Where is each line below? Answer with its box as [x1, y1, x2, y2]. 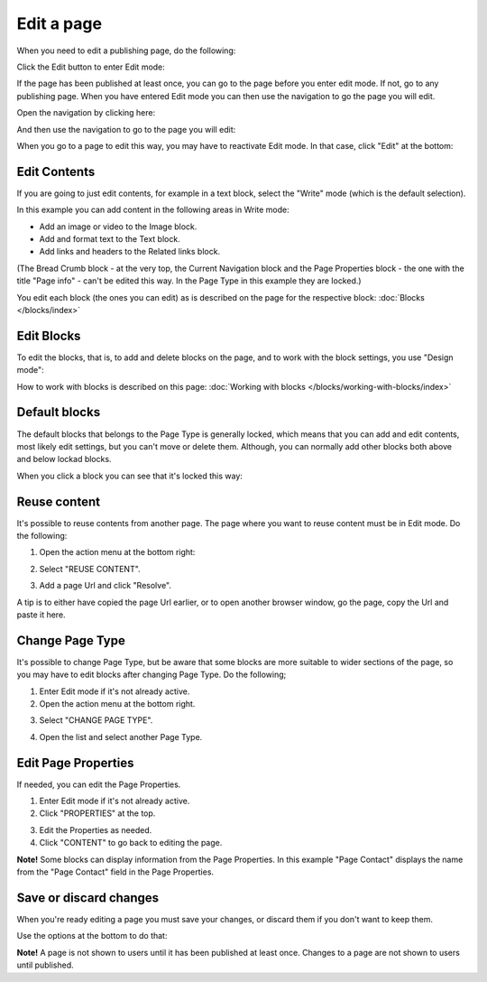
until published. [16, 959, 74, 970]
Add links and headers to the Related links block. [39, 246, 221, 257]
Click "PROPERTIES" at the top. [39, 808, 156, 819]
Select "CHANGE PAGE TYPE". [39, 715, 153, 726]
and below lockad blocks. [16, 454, 112, 465]
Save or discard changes [16, 890, 160, 905]
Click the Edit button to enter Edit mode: [16, 61, 166, 72]
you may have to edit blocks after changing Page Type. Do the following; [16, 669, 287, 681]
